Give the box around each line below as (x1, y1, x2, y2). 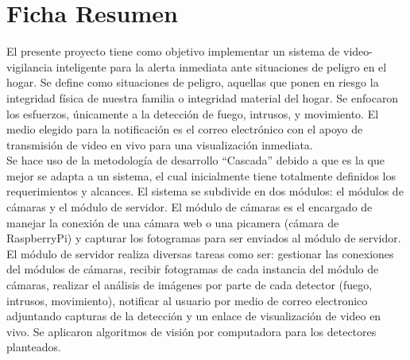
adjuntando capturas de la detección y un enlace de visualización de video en (6, 308, 381, 324)
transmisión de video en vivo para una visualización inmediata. (6, 136, 313, 153)
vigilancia (6, 58, 52, 75)
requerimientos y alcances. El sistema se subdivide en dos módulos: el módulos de (6, 183, 404, 199)
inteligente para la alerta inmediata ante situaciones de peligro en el (56, 58, 387, 75)
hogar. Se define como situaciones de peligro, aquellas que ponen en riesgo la (6, 74, 379, 91)
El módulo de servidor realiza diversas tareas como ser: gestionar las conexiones (6, 245, 394, 261)
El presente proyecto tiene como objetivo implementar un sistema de (6, 43, 340, 60)
